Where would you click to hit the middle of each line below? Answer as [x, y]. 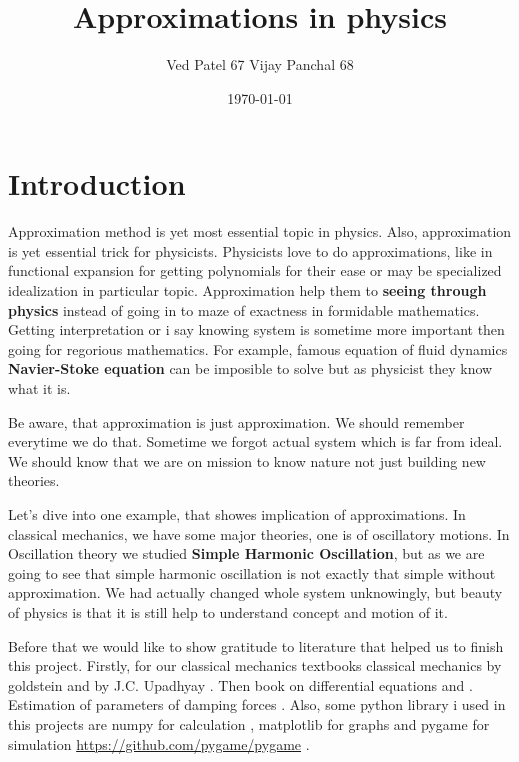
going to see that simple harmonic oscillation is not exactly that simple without [252, 572]
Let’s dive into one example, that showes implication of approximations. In [237, 513]
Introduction [97, 183]
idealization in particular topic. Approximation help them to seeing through [247, 290]
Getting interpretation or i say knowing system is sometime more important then [256, 329]
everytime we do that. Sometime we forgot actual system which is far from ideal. [255, 441]
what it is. [39, 388]
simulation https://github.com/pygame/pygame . [159, 743]
